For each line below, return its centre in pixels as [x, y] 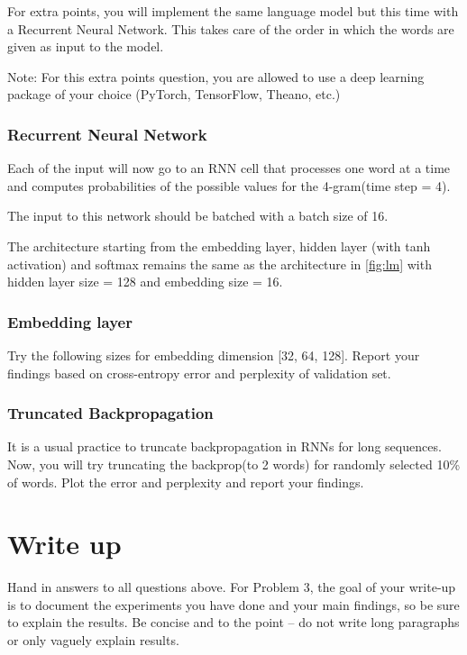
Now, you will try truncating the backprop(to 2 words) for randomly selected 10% [234, 464]
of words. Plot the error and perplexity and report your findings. [186, 482]
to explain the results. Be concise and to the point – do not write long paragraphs [233, 622]
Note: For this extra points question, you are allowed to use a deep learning [216, 76]
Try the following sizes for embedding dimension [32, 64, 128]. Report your [214, 355]
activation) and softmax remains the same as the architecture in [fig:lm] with [220, 264]
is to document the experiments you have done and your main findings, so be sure [233, 604]
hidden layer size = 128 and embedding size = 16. [145, 282]
